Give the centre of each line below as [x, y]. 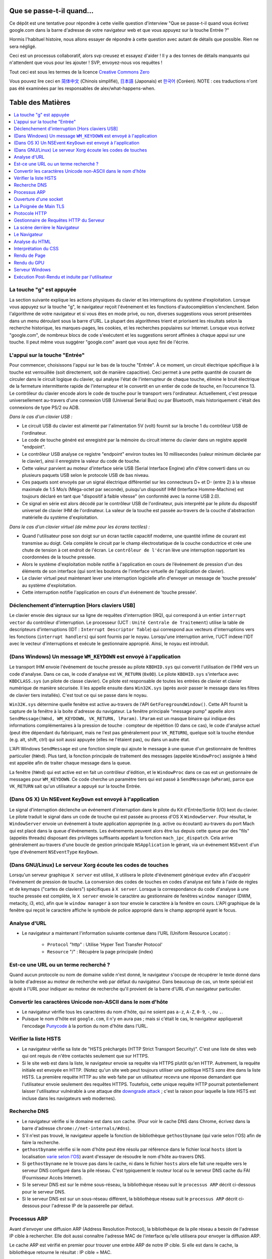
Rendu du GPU [29, 262]
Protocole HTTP [30, 214]
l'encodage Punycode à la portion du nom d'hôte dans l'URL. [85, 1026]
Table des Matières [40, 102]
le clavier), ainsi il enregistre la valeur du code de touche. [81, 461]
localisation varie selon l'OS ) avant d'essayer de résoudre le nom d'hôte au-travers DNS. [114, 1156]
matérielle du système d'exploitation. [60, 517]
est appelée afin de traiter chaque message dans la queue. [70, 763]
